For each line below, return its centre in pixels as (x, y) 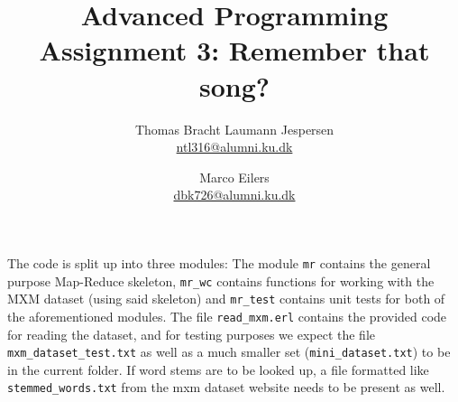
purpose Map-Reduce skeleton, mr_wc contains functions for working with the (221, 280)
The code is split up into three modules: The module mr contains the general (219, 262)
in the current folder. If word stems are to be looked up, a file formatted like (218, 369)
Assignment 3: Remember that (234, 50)
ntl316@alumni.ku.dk (234, 147)
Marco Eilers (234, 177)
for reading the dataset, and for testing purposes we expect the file (192, 334)
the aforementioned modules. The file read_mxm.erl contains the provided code (227, 316)
